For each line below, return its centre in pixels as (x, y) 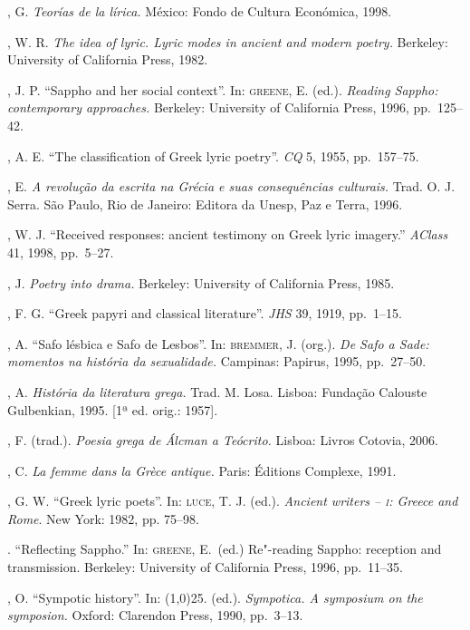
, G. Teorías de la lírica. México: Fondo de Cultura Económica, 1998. (200, 11)
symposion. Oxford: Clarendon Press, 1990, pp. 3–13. (155, 615)
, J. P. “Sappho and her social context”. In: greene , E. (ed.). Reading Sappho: (223, 89)
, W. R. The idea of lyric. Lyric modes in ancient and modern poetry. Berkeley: (228, 41)
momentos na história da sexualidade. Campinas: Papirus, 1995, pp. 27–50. (217, 361)
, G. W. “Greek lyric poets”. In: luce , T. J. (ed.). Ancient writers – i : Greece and (233, 501)
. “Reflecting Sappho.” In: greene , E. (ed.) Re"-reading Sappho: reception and (225, 549)
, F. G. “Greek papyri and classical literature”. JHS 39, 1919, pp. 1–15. (205, 313)
